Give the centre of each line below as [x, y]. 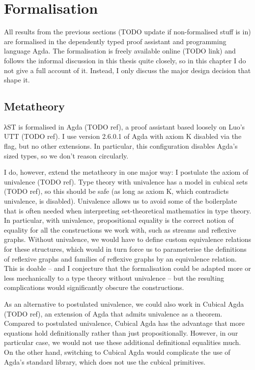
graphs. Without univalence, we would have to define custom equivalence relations [128, 239]
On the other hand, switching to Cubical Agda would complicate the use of [117, 352]
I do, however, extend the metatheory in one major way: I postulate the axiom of [126, 172]
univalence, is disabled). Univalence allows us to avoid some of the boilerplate [121, 201]
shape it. [17, 80]
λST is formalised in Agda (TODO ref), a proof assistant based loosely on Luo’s [125, 126]
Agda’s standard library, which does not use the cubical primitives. [105, 361]
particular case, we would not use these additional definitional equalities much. [123, 342]
